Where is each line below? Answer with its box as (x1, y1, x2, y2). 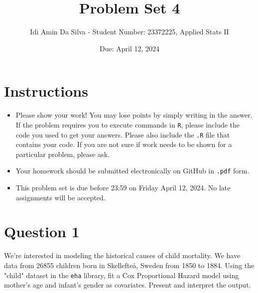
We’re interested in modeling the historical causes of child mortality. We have (4, 250, 241, 261)
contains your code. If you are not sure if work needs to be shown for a (15, 139, 232, 149)
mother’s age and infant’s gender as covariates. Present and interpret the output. (4, 280, 251, 290)
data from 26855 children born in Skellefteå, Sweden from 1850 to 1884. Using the (4, 260, 255, 270)
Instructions (4, 81, 88, 101)
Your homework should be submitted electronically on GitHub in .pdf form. (15, 165, 250, 176)
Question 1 (4, 221, 80, 242)
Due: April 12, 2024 (99, 43, 160, 53)
